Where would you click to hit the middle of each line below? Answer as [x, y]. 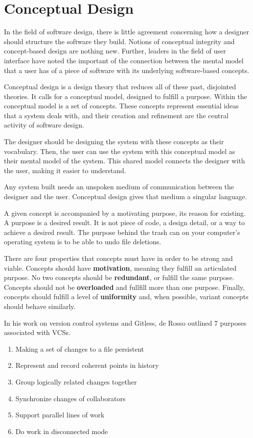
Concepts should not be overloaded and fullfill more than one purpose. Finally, [124, 287]
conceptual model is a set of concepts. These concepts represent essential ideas [121, 106]
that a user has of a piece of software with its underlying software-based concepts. [127, 70]
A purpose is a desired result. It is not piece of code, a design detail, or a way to [125, 222]
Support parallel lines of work [60, 415]
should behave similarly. [40, 306]
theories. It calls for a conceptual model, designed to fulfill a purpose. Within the [126, 96]
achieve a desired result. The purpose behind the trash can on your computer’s [122, 232]
